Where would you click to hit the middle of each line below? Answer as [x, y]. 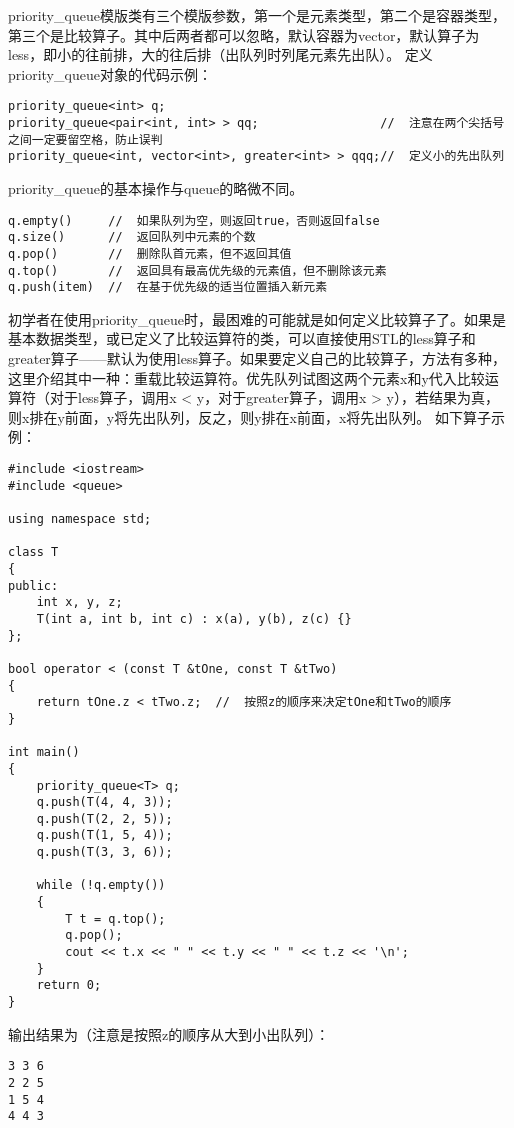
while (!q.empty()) [101, 885]
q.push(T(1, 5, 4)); [104, 835]
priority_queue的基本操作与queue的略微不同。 [156, 188]
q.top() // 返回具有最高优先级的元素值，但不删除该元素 [197, 270]
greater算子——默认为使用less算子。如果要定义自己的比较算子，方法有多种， [257, 358]
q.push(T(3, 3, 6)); [104, 852]
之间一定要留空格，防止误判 [85, 139]
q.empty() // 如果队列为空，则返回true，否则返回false [194, 220]
